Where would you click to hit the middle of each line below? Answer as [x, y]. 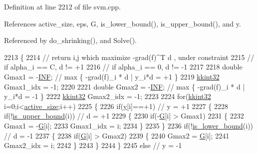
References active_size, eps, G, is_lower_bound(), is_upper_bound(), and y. [123, 23]
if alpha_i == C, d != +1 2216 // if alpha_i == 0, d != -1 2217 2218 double [123, 67]
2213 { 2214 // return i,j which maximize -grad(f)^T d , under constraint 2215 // [129, 57]
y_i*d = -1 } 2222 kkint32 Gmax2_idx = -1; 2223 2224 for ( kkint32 [108, 96]
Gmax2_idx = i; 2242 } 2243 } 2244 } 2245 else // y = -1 [93, 145]
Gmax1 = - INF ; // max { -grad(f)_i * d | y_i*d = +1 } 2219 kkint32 [112, 76]
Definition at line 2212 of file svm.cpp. [63, 6]
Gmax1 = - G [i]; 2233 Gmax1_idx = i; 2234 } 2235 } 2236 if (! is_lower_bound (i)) [129, 125]
